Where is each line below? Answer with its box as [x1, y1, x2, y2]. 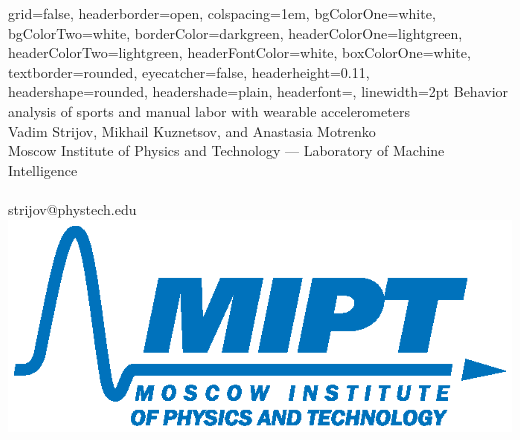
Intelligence [8, 159, 78, 180]
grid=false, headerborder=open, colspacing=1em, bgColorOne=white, [8, 3, 436, 23]
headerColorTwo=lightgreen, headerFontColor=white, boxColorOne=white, [8, 42, 471, 63]
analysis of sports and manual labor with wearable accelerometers [8, 100, 410, 121]
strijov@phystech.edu [8, 198, 137, 219]
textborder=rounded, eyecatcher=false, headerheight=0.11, [8, 61, 370, 82]
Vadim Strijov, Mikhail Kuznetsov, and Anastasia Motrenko [8, 120, 376, 141]
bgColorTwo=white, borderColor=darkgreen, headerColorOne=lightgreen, [8, 22, 463, 43]
